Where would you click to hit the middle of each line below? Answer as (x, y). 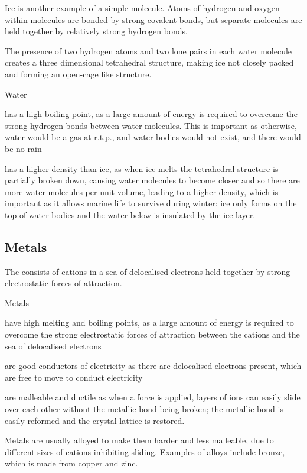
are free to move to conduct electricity (74, 377)
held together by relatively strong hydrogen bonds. (96, 31)
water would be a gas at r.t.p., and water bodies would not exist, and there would (153, 137)
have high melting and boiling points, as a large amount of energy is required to (149, 323)
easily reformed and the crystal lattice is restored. (95, 420)
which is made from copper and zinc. (71, 463)
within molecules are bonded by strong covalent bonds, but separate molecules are (153, 19)
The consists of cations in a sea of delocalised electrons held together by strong (148, 271)
